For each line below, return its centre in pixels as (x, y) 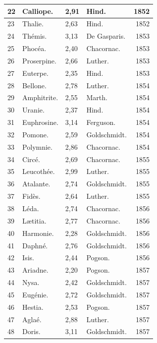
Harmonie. (38, 233)
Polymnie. (37, 146)
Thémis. (35, 36)
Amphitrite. (40, 97)
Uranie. (33, 110)
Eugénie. (35, 294)
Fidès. (31, 196)
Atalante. (36, 184)
